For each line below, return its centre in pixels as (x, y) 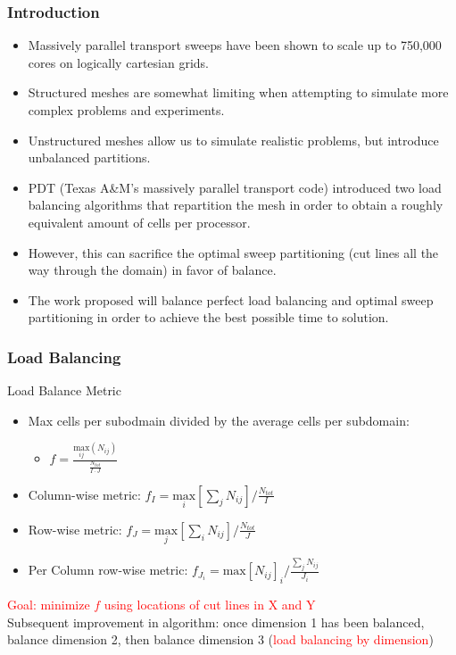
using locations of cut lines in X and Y (210, 605)
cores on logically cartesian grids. (118, 62)
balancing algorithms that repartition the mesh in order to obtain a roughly (236, 205)
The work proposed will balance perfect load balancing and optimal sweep (231, 299)
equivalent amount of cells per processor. (139, 222)
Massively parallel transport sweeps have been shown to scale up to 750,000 (235, 45)
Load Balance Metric (64, 390)
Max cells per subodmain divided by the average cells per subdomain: (219, 420)
